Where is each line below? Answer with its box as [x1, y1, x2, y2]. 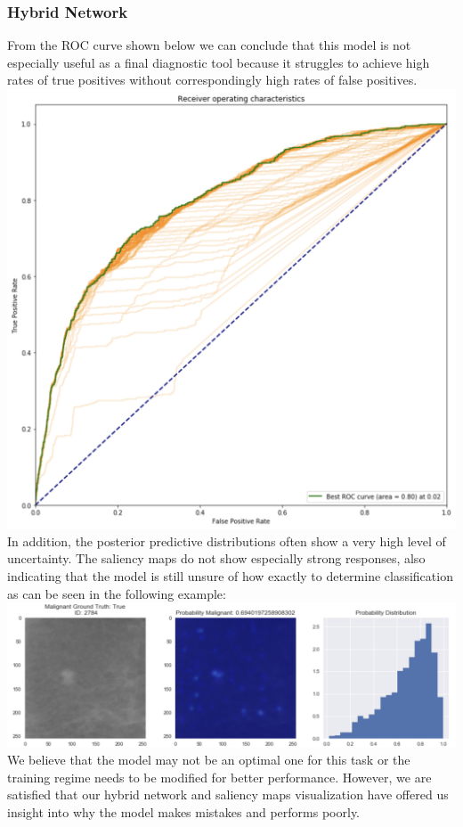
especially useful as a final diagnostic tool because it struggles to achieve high [7, 53, 430, 71]
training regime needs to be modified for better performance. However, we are [7, 767, 432, 786]
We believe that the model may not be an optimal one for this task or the [7, 750, 410, 769]
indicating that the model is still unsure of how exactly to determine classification [7, 566, 453, 585]
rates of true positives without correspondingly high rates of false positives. [7, 70, 418, 89]
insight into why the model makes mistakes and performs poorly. [7, 802, 361, 821]
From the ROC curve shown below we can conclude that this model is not [7, 36, 411, 54]
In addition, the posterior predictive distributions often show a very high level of [7, 531, 446, 550]
